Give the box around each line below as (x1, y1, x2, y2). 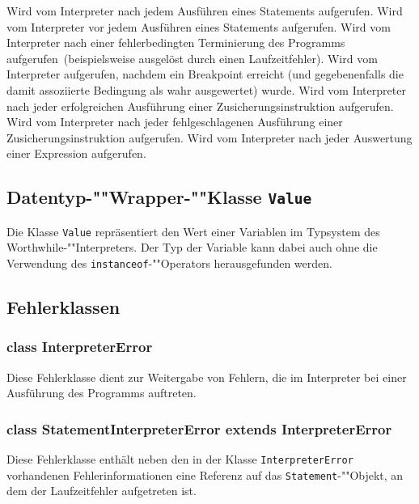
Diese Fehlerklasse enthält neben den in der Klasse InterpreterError (6, 451, 353, 468)
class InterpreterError (6, 337, 153, 357)
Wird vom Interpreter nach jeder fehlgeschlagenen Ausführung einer (6, 113, 343, 130)
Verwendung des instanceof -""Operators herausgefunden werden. (6, 254, 332, 271)
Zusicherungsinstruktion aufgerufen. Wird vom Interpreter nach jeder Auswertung (6, 129, 413, 146)
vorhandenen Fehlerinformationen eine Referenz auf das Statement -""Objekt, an (6, 466, 404, 483)
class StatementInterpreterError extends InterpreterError (6, 418, 392, 438)
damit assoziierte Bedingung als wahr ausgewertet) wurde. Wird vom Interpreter (6, 81, 406, 98)
